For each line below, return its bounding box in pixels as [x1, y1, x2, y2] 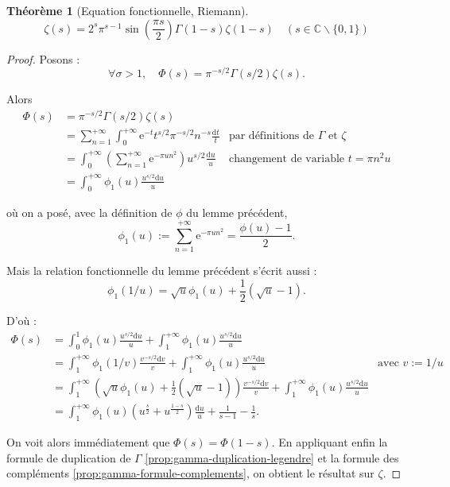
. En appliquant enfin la [271, 434, 388, 450]
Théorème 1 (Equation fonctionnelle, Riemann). [6, 2, 249, 18]
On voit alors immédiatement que [6, 434, 170, 450]
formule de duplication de [6, 449, 131, 466]
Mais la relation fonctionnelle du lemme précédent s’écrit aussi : [6, 262, 317, 279]
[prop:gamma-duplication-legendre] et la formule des [145, 449, 399, 466]
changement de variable [228, 153, 345, 164]
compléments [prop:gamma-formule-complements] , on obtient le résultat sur [6, 465, 374, 481]
